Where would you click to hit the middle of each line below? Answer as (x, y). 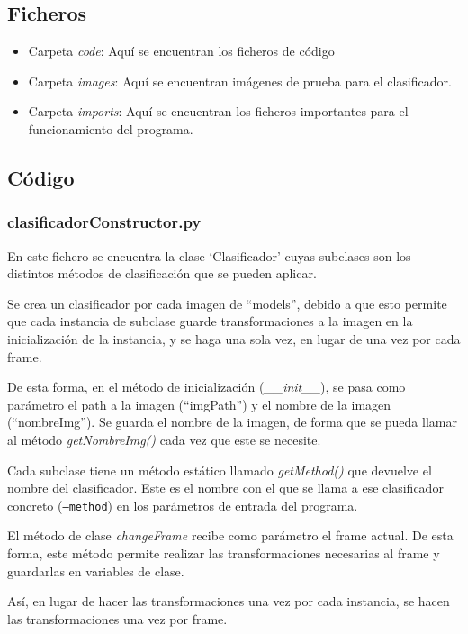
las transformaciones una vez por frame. (117, 618)
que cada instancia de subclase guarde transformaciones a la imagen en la (210, 321)
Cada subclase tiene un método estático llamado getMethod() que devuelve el (220, 470)
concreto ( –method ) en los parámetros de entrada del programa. (183, 505)
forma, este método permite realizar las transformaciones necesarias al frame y (224, 552)
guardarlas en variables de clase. (96, 571)
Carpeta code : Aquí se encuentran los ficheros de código (181, 51)
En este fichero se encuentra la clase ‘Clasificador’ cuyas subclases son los (209, 255)
